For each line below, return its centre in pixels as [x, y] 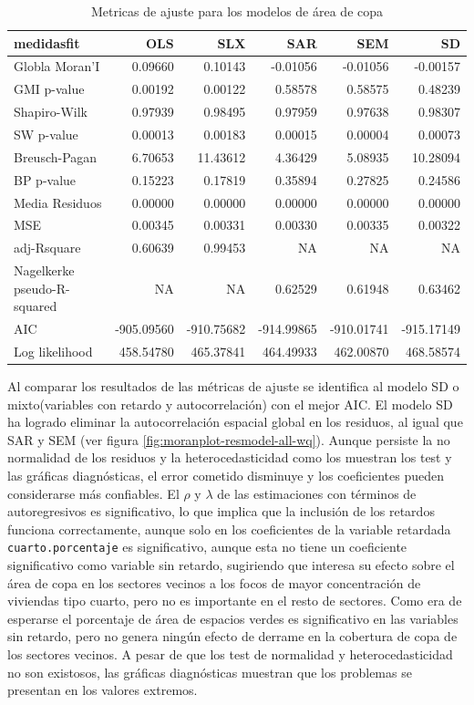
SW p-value [46, 134]
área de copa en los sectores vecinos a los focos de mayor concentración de [214, 582]
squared [36, 306]
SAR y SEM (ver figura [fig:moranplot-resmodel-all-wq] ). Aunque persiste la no [229, 439]
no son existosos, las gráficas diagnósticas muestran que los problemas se [210, 672]
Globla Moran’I [57, 66]
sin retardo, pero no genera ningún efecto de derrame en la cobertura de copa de [232, 636]
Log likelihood [53, 351]
